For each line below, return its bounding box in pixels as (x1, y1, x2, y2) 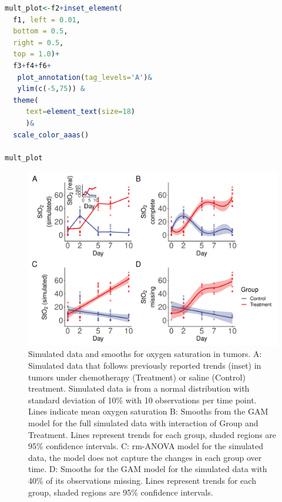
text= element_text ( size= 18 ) (25, 107, 135, 116)
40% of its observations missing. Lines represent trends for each (28, 474, 256, 486)
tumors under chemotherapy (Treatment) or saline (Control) (28, 370, 246, 383)
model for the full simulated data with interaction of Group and (28, 416, 258, 429)
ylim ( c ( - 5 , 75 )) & (17, 85, 85, 93)
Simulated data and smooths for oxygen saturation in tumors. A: (28, 348, 262, 360)
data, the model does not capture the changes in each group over (28, 451, 262, 463)
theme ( (13, 96, 39, 105)
